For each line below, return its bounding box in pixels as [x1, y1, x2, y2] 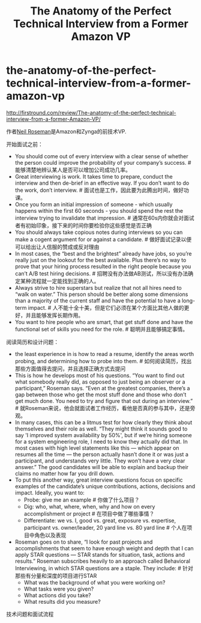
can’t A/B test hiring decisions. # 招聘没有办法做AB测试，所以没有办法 [14, 269, 188, 277]
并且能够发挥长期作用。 [25, 311, 84, 319]
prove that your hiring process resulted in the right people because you [14, 263, 191, 270]
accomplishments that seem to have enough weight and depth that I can [14, 544, 194, 551]
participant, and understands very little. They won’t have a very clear [14, 457, 185, 464]
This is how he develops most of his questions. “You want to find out [14, 372, 185, 379]
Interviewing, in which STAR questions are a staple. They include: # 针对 [14, 564, 194, 572]
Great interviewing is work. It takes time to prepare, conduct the [14, 173, 173, 180]
